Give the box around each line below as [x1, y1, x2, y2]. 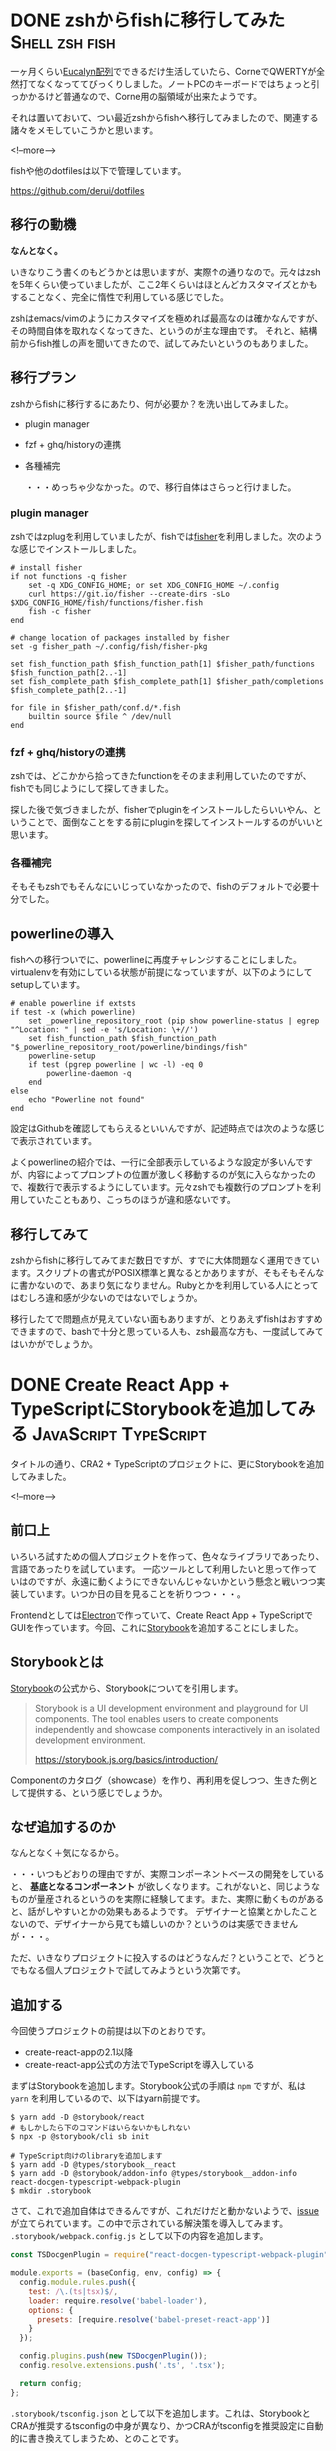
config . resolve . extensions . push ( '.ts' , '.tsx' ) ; [19, 2361, 226, 2371]
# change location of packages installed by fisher [10, 632, 230, 643]
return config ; [19, 2378, 83, 2388]
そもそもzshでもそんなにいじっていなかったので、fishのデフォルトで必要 [10, 881, 311, 893]
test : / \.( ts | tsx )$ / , [28, 2286, 118, 2296]
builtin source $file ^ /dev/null [28, 711, 172, 721]
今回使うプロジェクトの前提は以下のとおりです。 [10, 2025, 212, 2037]
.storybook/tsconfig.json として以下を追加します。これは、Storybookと [10, 2407, 312, 2419]
